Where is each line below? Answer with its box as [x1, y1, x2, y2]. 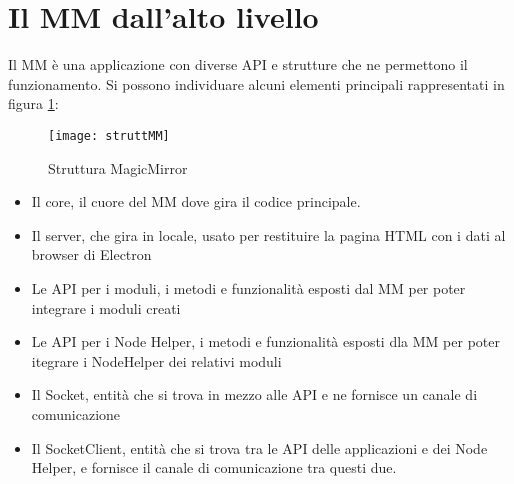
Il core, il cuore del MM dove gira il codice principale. [31, 191, 361, 212]
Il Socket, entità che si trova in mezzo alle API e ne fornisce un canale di [31, 384, 478, 405]
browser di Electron [31, 244, 152, 265]
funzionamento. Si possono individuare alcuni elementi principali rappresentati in [8, 73, 505, 94]
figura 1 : [8, 93, 59, 114]
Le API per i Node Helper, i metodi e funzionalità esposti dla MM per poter [31, 331, 500, 352]
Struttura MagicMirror [48, 157, 188, 178]
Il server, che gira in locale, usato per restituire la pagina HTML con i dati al [31, 224, 506, 245]
